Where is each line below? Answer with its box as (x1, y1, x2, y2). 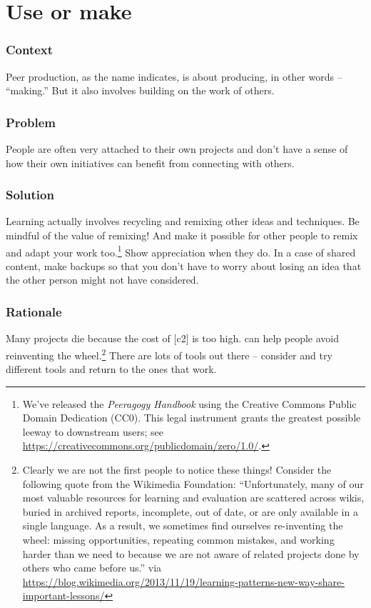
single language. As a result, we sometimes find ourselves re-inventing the (22, 518, 343, 533)
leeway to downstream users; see (22, 424, 163, 439)
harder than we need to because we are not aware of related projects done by (22, 546, 360, 561)
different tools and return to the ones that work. (6, 362, 217, 377)
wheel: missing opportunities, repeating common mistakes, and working (22, 532, 335, 547)
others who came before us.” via (22, 560, 162, 575)
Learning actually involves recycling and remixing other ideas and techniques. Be (6, 214, 360, 229)
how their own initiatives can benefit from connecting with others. (6, 155, 295, 170)
